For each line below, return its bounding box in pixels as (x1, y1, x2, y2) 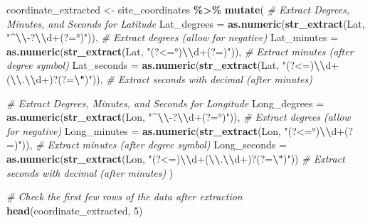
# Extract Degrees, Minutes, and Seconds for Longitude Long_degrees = (6, 95, 324, 110)
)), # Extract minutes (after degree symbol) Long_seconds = (21, 137, 287, 152)
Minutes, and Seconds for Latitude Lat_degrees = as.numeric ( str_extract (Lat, (6, 16, 365, 31)
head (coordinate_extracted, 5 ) (6, 202, 143, 217)
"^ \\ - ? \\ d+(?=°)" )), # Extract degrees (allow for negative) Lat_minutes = (6, 30, 339, 45)
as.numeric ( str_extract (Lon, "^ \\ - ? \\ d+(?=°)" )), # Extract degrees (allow (6, 109, 351, 124)
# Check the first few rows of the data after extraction (6, 189, 243, 204)
